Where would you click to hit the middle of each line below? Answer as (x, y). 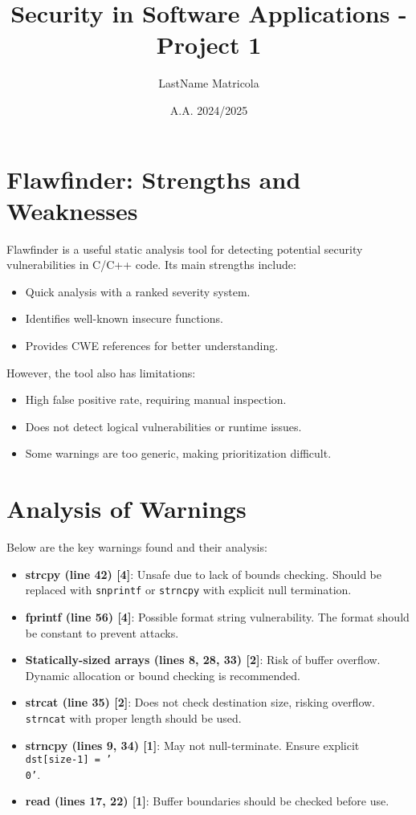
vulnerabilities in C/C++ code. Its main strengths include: (151, 265)
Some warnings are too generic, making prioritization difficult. (178, 453)
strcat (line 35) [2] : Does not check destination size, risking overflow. (200, 702)
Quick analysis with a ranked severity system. (138, 291)
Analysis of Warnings (126, 509)
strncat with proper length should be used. (133, 717)
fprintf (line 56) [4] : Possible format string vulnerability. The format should (217, 616)
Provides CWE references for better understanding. (152, 345)
